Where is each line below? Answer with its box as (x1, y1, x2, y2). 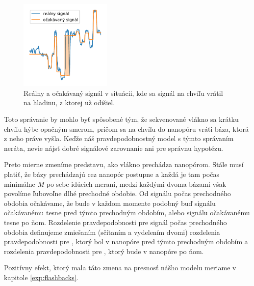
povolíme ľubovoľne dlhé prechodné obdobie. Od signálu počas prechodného (4, 188, 231, 199)
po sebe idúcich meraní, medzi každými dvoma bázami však (46, 178, 226, 189)
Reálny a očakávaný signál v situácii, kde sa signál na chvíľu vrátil (24, 87, 223, 98)
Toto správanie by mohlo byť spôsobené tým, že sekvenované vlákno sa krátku (4, 114, 239, 124)
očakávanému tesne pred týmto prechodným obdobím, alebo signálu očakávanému (4, 207, 250, 218)
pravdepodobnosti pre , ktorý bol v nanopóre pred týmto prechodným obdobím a (4, 236, 248, 247)
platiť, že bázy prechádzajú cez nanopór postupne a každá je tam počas (4, 169, 219, 179)
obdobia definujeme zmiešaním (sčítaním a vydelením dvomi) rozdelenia (4, 227, 220, 237)
